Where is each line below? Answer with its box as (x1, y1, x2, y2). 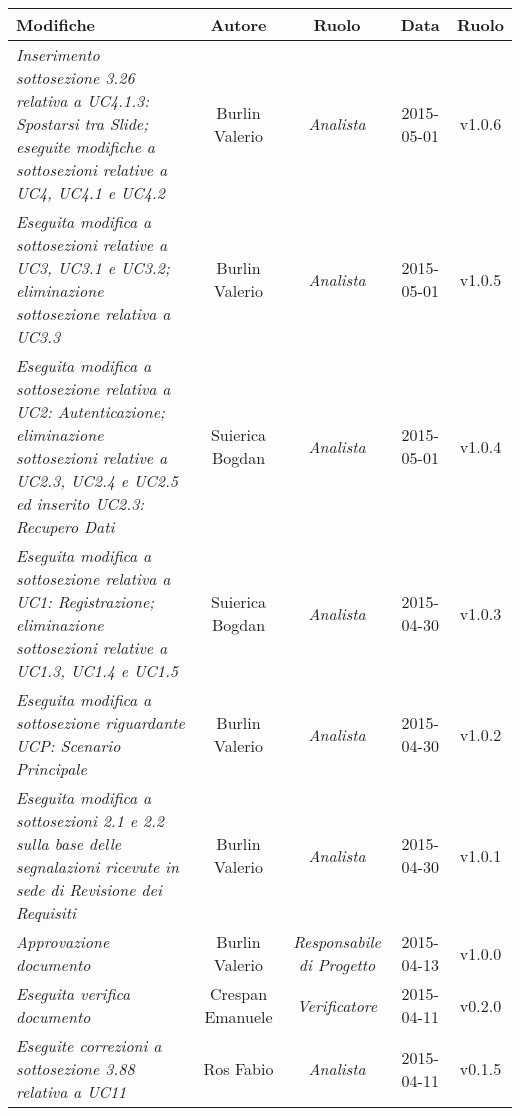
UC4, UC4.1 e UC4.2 (16, 181, 165, 204)
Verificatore (296, 993, 378, 1017)
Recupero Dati (16, 515, 115, 538)
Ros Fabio (203, 1057, 274, 1080)
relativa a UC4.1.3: (16, 89, 150, 112)
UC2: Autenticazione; (16, 400, 165, 423)
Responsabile (293, 930, 381, 953)
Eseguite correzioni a (16, 1034, 162, 1057)
